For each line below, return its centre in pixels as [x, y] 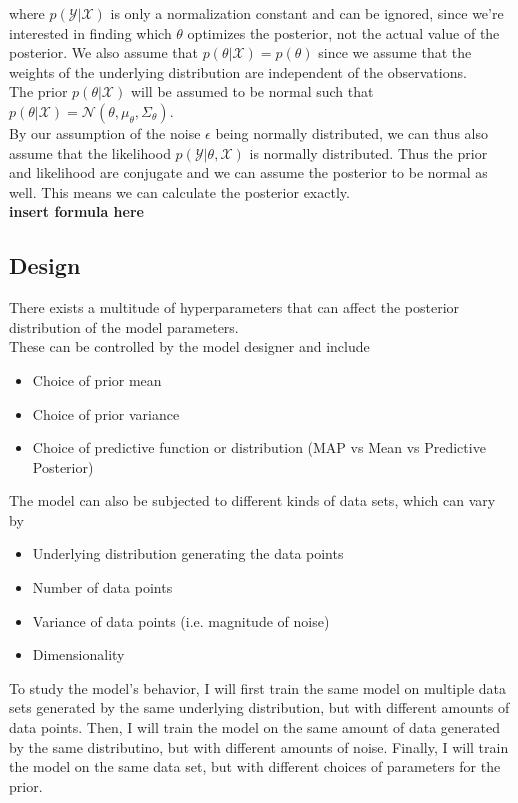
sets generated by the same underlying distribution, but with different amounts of [259, 707]
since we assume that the [395, 52]
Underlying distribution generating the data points [188, 553]
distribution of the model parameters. [124, 326]
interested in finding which [90, 32]
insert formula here [76, 211]
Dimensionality [78, 654]
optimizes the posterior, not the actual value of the [343, 32]
